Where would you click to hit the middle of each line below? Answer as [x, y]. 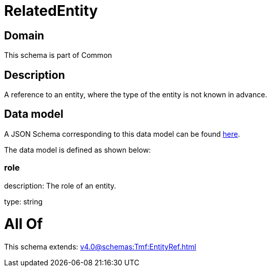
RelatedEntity [51, 11]
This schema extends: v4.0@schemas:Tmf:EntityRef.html [100, 247]
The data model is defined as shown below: [78, 150]
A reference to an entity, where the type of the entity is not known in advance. [136, 95]
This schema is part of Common [58, 55]
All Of [24, 224]
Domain [24, 35]
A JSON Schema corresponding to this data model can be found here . [122, 134]
